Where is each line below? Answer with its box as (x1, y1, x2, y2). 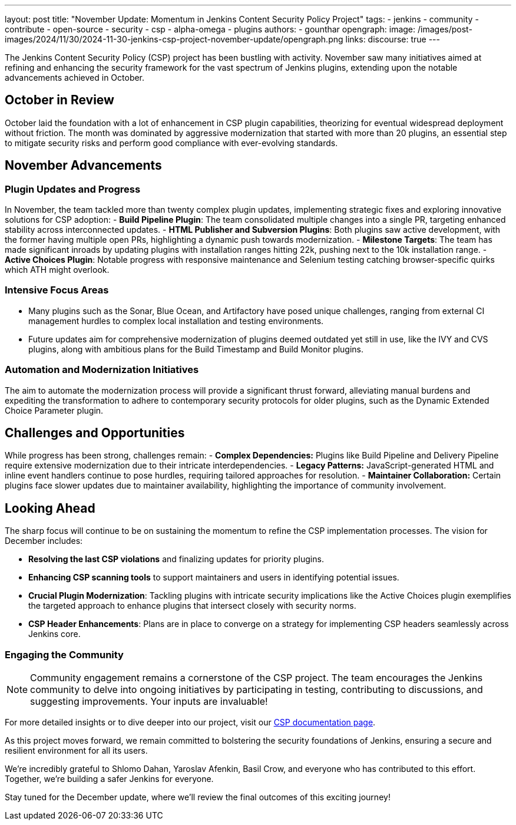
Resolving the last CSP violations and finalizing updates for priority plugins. (28, 554, 324, 565)
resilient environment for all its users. (5, 745, 148, 755)
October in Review (5, 93, 114, 108)
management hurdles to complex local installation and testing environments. (28, 315, 324, 326)
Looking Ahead (5, 500, 95, 516)
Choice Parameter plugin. (5, 405, 104, 415)
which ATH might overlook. (5, 265, 110, 275)
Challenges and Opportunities (5, 425, 185, 440)
